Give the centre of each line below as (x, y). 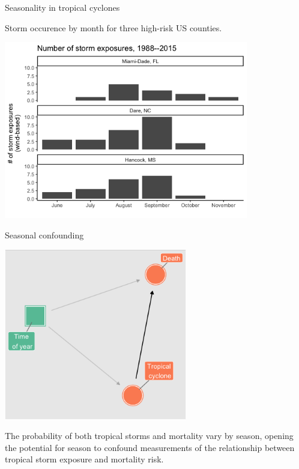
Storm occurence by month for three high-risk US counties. (113, 27)
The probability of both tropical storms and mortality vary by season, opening (149, 436)
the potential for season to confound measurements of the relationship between (150, 447)
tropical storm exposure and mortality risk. (84, 459)
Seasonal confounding (44, 235)
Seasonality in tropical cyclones (62, 7)
